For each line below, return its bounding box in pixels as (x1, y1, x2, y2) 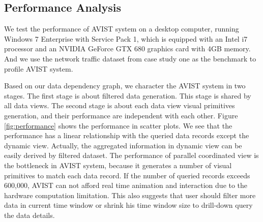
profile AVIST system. (4, 63, 73, 74)
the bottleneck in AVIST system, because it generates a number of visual (4, 160, 232, 170)
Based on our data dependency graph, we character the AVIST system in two (4, 80, 246, 91)
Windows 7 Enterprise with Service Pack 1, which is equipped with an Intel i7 (4, 33, 248, 44)
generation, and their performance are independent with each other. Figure (4, 110, 238, 120)
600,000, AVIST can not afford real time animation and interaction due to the (4, 180, 248, 191)
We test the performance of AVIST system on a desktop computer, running (4, 23, 239, 34)
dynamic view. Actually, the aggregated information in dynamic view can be (4, 140, 242, 150)
